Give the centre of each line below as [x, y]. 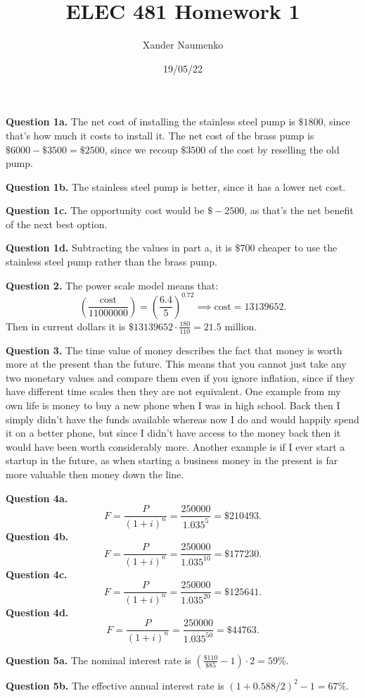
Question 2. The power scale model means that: [112, 285]
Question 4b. [37, 536]
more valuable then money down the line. [95, 474]
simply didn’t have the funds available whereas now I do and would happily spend [182, 419]
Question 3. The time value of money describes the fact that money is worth [174, 350]
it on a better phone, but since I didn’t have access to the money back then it [173, 433]
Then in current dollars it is [66, 326]
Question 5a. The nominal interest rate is [98, 660]
